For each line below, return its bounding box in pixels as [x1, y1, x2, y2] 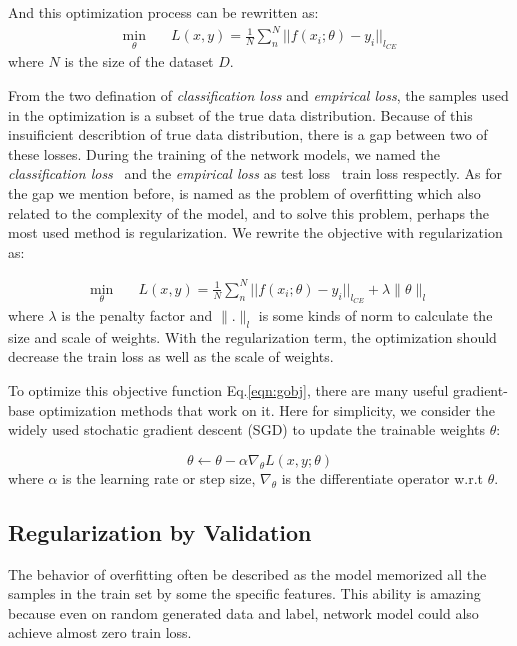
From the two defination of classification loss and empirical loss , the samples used [8, 84, 509, 105]
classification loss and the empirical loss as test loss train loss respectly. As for [8, 163, 503, 184]
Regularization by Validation [8, 516, 312, 547]
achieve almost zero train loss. [8, 622, 192, 643]
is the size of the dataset [64, 51, 214, 72]
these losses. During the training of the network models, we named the [8, 143, 440, 164]
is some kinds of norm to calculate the [258, 305, 493, 326]
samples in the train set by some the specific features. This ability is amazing [8, 583, 481, 604]
